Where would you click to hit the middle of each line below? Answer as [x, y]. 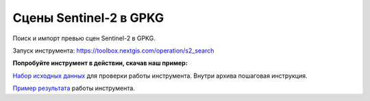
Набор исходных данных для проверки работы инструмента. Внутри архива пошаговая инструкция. [160, 76]
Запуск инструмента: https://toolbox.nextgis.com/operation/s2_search [113, 50]
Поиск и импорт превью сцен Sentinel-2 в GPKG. [84, 38]
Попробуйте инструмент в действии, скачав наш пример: [100, 63]
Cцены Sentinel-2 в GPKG [88, 18]
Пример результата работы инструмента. [74, 88]
